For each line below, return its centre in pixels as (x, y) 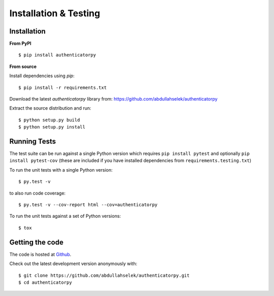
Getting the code (36, 242)
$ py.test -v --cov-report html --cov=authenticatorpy (88, 205)
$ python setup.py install (52, 127)
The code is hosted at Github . (40, 254)
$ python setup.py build (49, 120)
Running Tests (32, 141)
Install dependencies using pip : (42, 76)
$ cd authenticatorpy (45, 282)
